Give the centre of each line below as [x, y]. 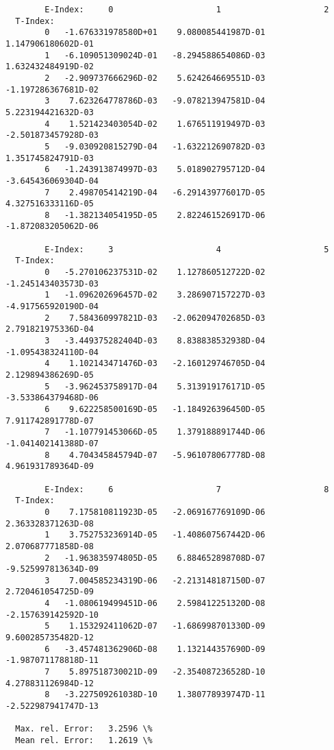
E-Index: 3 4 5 [187, 249]
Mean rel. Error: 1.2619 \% [84, 740]
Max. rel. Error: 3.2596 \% [84, 729]
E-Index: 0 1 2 [187, 10]
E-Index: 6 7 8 [187, 489]
